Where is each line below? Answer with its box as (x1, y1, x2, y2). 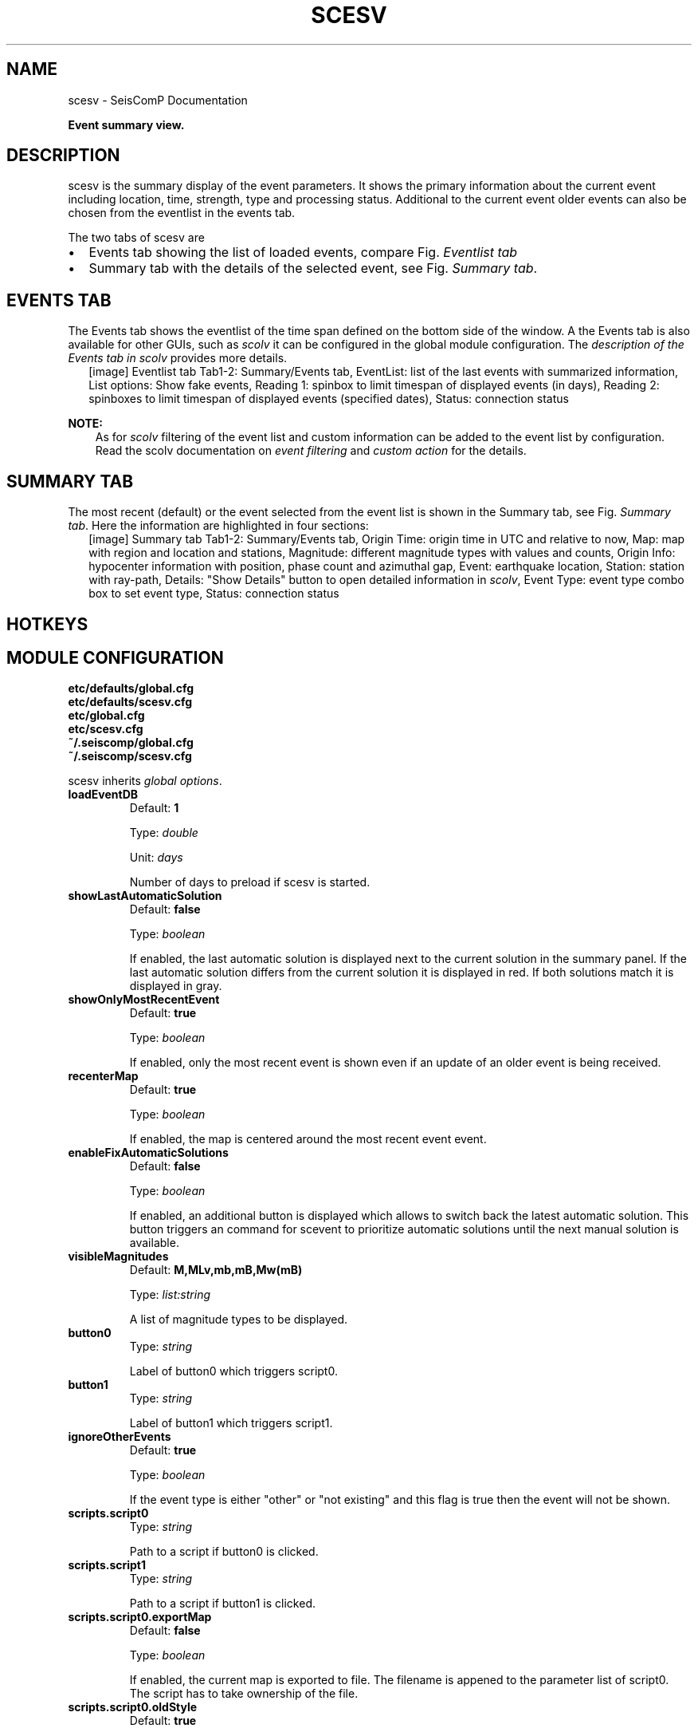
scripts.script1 (68, 1558, 147, 1572)
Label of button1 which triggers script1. (129, 1416, 333, 1430)
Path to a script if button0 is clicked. (129, 1545, 319, 1559)
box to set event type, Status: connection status (88, 586, 339, 601)
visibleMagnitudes (68, 1249, 169, 1264)
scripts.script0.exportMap (68, 1610, 212, 1624)
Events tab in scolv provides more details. (68, 351, 288, 365)
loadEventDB (68, 787, 139, 802)
